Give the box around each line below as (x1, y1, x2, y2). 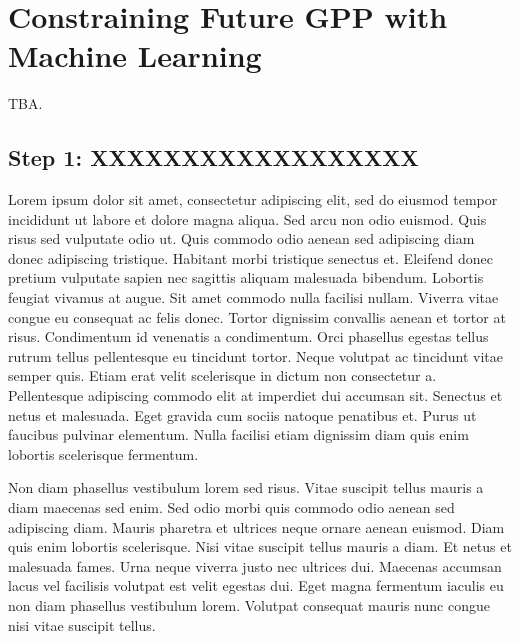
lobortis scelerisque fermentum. (8, 443, 199, 464)
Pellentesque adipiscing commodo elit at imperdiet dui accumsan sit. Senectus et (8, 385, 503, 406)
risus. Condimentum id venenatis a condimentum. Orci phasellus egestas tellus (8, 326, 489, 347)
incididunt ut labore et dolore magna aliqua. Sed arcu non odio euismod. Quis (8, 208, 487, 229)
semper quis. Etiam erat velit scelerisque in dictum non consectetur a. (8, 365, 437, 386)
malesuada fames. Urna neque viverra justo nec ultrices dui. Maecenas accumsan (8, 555, 502, 576)
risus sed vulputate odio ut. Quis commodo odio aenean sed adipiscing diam (8, 228, 475, 249)
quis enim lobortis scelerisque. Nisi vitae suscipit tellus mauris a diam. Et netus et (8, 536, 512, 557)
